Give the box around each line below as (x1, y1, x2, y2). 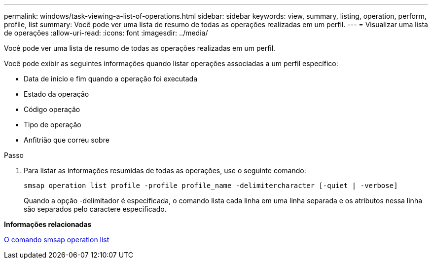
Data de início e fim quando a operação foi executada (24, 75, 198, 83)
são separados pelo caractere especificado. (24, 205, 167, 213)
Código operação (24, 105, 80, 113)
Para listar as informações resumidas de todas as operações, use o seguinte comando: (24, 166, 306, 175)
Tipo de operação (24, 120, 81, 129)
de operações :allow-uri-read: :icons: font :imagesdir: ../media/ (4, 29, 208, 37)
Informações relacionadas (4, 220, 92, 228)
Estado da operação (24, 90, 89, 98)
